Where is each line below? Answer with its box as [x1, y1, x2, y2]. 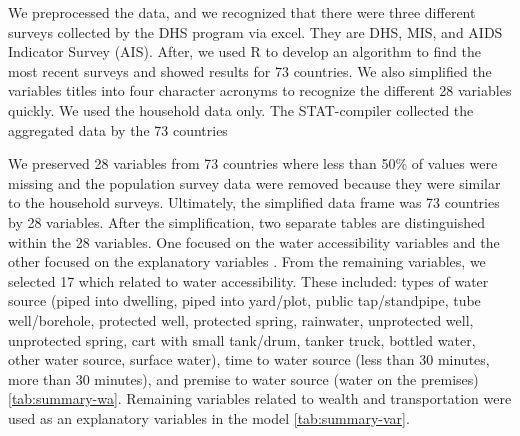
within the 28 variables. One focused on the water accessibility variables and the [8, 231, 500, 252]
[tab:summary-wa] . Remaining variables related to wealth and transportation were [8, 388, 512, 409]
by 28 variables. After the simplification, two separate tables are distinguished [8, 211, 486, 232]
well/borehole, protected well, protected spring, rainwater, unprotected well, [8, 309, 474, 330]
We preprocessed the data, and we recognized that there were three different [8, 2, 476, 22]
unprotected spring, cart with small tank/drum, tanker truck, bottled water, [8, 329, 476, 350]
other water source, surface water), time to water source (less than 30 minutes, [8, 349, 490, 370]
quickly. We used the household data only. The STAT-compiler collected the [8, 99, 474, 120]
